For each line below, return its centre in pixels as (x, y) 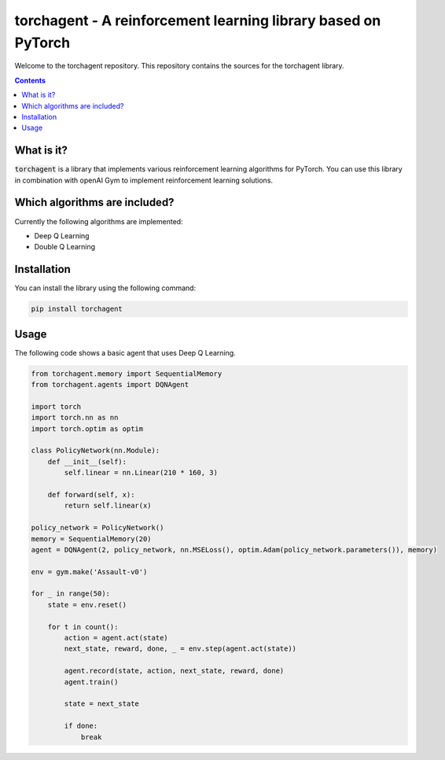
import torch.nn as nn (75, 418)
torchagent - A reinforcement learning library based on (198, 20)
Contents (30, 80)
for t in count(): (83, 627)
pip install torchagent (77, 309)
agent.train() (91, 682)
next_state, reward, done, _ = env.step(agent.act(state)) (180, 649)
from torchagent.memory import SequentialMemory (127, 373)
